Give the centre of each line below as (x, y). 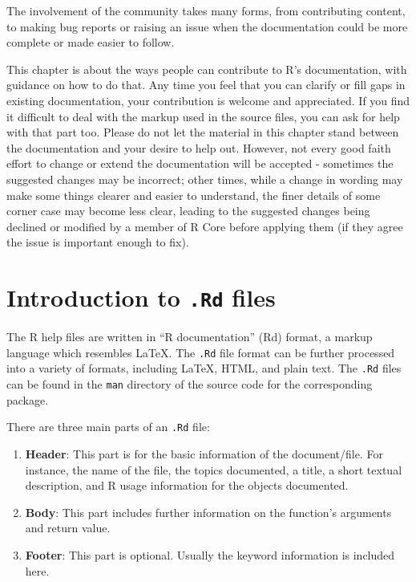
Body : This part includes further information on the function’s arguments (208, 512)
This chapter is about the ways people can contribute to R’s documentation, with (207, 69)
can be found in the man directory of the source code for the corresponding (190, 384)
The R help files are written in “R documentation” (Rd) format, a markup (190, 337)
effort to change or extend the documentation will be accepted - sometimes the (200, 163)
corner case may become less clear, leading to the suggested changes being (188, 211)
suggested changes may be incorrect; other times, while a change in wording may (205, 179)
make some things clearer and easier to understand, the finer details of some (194, 195)
